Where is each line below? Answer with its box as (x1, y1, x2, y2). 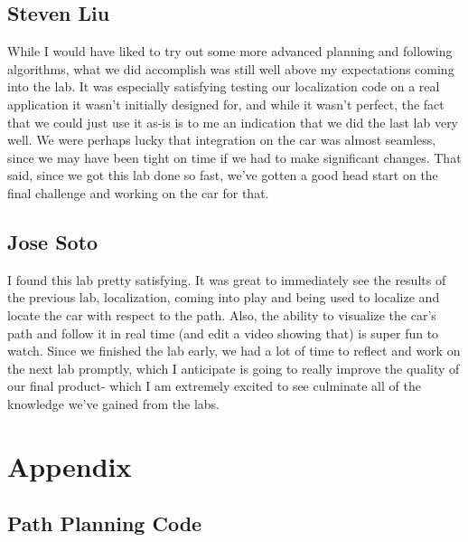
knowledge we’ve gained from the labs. (7, 394, 220, 413)
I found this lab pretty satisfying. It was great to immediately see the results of (7, 270, 446, 289)
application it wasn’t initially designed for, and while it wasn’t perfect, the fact (7, 94, 445, 113)
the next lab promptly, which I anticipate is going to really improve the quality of (7, 358, 460, 377)
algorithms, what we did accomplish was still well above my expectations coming (7, 59, 454, 78)
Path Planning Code (7, 509, 202, 537)
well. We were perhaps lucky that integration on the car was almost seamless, (7, 130, 436, 149)
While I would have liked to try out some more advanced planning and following (7, 42, 453, 61)
